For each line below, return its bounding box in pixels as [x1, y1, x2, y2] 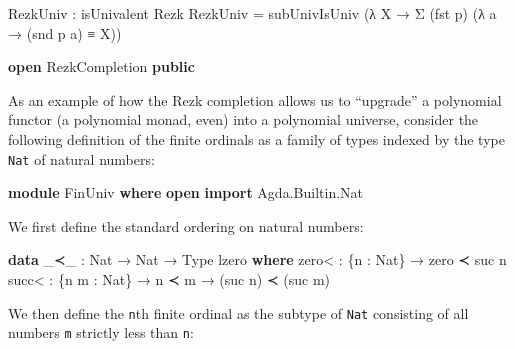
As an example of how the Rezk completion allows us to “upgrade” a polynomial [8, 89, 502, 110]
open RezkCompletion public [8, 56, 195, 77]
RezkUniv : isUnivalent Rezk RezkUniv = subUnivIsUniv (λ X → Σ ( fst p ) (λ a [8, 3, 497, 23]
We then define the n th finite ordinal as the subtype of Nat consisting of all [8, 302, 469, 323]
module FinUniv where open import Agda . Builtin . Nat [8, 182, 364, 203]
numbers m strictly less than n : [8, 322, 194, 343]
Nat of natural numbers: [8, 148, 155, 169]
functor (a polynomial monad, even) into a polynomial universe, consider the [8, 109, 479, 130]
